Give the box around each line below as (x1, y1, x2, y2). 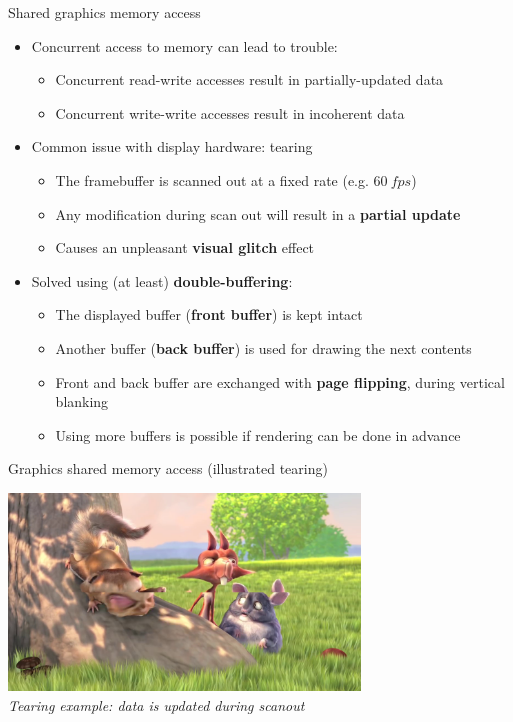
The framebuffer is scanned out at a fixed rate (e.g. (55, 169, 369, 190)
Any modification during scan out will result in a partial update (55, 203, 461, 224)
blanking (55, 391, 109, 412)
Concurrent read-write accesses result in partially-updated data (55, 69, 444, 90)
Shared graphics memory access (8, 2, 201, 22)
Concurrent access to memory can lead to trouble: (31, 35, 338, 56)
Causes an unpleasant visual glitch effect (55, 237, 315, 258)
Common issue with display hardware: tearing (31, 136, 313, 157)
